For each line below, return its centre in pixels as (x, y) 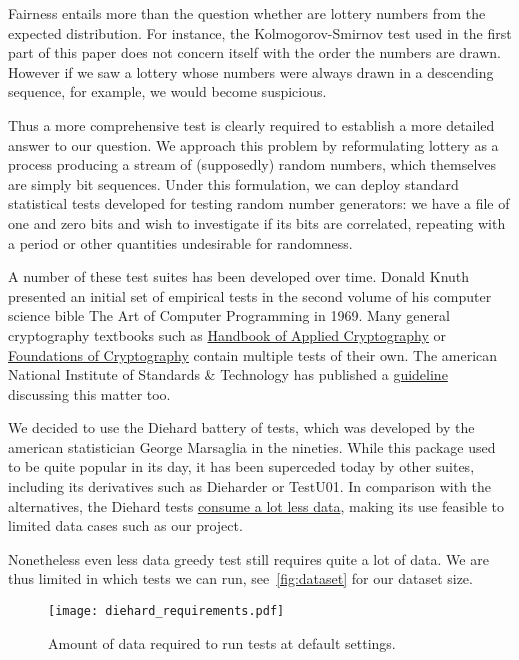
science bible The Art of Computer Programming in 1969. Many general (229, 315)
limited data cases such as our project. (125, 525)
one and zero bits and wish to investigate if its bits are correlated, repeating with (257, 222)
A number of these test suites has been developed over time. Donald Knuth (239, 276)
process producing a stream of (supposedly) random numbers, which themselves (252, 164)
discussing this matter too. (89, 393)
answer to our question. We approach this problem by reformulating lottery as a (253, 144)
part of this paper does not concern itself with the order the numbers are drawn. (254, 52)
